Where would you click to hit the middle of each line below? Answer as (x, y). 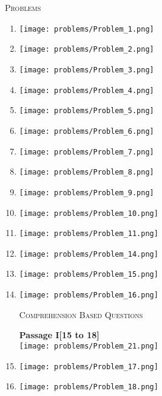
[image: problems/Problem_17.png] (89, 366)
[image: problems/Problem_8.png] (86, 172)
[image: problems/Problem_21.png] (89, 346)
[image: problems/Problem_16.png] (89, 295)
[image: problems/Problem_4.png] (86, 90)
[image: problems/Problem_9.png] (86, 193)
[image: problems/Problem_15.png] (89, 275)
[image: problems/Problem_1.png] (86, 29)
